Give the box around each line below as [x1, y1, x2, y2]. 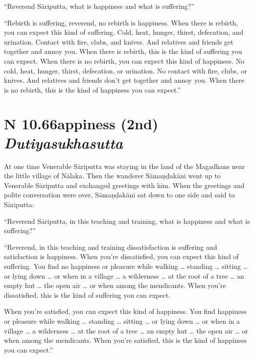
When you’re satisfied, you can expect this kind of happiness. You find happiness [4, 306, 247, 316]
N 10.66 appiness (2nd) [4, 113, 159, 133]
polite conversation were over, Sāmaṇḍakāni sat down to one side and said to [4, 190, 235, 200]
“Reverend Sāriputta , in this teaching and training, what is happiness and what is [4, 215, 250, 226]
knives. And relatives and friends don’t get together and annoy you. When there [4, 75, 245, 85]
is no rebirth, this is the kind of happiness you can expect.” [4, 84, 181, 95]
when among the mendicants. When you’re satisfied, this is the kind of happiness [4, 335, 247, 345]
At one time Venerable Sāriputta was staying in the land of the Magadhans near [4, 161, 245, 171]
